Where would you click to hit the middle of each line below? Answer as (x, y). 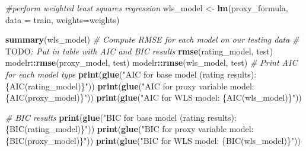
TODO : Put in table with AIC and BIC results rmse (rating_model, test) (139, 51)
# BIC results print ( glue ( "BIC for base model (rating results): (121, 117)
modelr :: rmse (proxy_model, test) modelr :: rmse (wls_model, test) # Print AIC (152, 62)
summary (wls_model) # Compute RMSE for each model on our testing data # (152, 39)
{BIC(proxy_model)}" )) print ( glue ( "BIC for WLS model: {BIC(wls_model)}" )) (153, 140)
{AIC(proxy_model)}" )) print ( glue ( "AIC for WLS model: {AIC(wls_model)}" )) (154, 97)
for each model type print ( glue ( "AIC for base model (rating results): (131, 74)
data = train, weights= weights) (63, 19)
